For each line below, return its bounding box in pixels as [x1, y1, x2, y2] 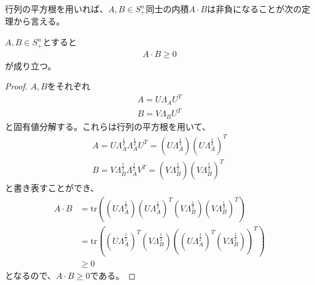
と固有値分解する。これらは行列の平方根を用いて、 [5, 120, 211, 132]
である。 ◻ [90, 269, 136, 282]
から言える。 [13, 15, 65, 28]
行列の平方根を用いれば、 [5, 2, 108, 15]
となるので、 [5, 269, 56, 282]
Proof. [5, 80, 28, 93]
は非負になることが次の [207, 2, 302, 15]
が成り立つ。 [5, 59, 56, 72]
